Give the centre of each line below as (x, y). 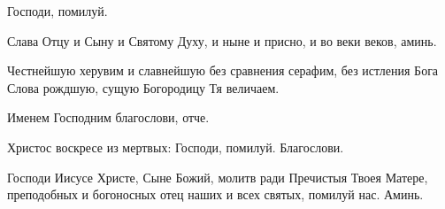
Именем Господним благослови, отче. (108, 117)
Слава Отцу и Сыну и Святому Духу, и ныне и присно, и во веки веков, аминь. (222, 40)
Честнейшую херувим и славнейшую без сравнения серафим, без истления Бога (223, 70)
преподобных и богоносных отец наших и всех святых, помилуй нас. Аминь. (215, 194)
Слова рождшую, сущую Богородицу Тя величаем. (143, 87)
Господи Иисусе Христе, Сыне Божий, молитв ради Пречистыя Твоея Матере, (218, 177)
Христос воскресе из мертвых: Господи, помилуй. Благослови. (176, 147)
